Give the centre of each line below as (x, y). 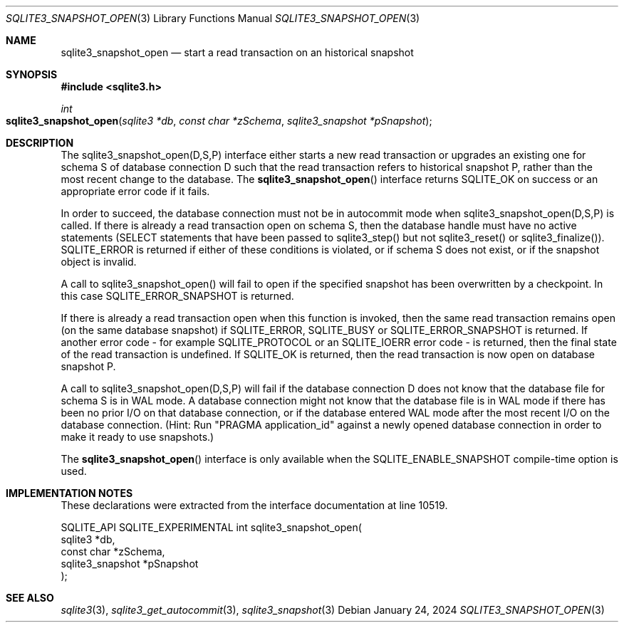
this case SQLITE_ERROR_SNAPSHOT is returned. (177, 296)
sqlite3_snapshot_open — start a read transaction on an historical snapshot (237, 52)
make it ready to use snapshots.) (137, 437)
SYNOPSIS (32, 74)
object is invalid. (99, 262)
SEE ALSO (30, 598)
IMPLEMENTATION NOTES (69, 493)
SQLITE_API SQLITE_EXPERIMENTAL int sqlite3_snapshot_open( (211, 527)
